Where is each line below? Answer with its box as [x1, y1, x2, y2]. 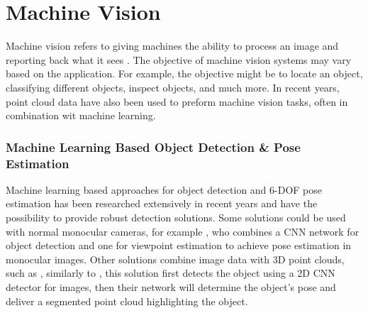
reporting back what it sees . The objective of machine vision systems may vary [6, 52, 352, 67]
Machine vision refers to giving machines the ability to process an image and [6, 38, 339, 53]
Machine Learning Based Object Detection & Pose [6, 138, 301, 155]
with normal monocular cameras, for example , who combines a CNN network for [6, 224, 359, 238]
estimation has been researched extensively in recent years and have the [6, 196, 318, 211]
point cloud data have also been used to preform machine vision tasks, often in [6, 94, 348, 109]
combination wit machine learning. [6, 108, 156, 123]
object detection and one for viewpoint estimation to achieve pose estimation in [6, 238, 352, 253]
